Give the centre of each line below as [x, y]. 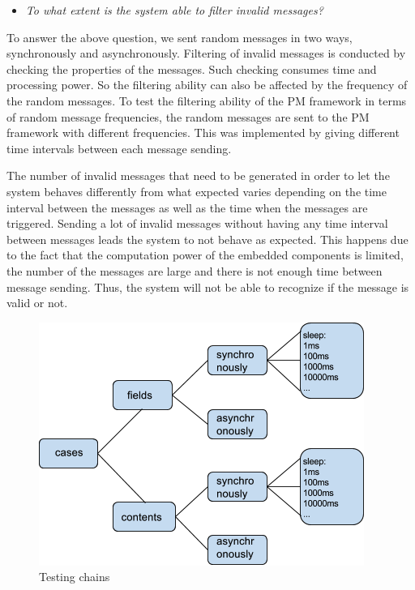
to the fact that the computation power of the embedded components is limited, [205, 255]
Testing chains [75, 577]
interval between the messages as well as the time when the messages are [187, 207]
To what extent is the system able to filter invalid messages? [174, 10]
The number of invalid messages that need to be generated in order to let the [198, 175]
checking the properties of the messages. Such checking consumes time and [192, 68]
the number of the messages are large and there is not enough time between [195, 270]
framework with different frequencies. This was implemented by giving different [203, 133]
